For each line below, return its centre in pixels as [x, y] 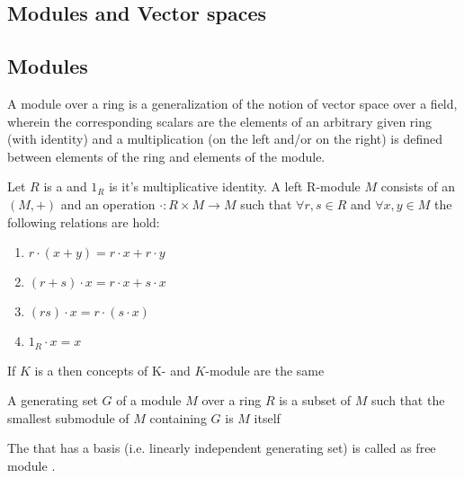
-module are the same [265, 370]
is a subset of [315, 400]
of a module [149, 400]
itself [267, 417]
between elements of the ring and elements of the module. [166, 156]
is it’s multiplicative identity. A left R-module [235, 186]
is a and [65, 186]
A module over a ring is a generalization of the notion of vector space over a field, [232, 103]
